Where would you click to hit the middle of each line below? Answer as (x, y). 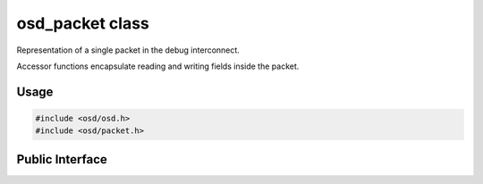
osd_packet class (83, 23)
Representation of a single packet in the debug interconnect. (128, 50)
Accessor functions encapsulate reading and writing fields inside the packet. (158, 66)
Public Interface (62, 159)
